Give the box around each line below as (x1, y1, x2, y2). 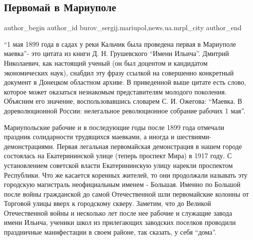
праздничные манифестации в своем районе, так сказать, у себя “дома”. (4, 227, 217, 237)
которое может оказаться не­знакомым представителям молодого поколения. (4, 86, 227, 96)
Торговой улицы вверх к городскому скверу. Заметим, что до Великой (4, 198, 211, 208)
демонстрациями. (4, 141, 55, 151)
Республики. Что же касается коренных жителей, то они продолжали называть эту (4, 169, 248, 180)
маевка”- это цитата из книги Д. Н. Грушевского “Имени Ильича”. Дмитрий (4, 48, 229, 58)
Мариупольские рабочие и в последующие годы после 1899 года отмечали (4, 122, 225, 132)
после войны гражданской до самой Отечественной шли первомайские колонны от (4, 188, 249, 199)
